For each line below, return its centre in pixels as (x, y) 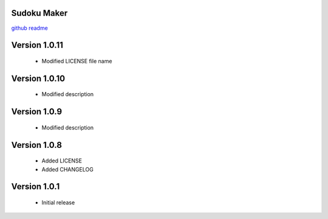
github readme (29, 28)
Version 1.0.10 (38, 78)
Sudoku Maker (39, 13)
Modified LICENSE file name (77, 61)
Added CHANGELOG (67, 169)
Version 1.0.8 (36, 145)
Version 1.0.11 (37, 45)
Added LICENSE (62, 161)
